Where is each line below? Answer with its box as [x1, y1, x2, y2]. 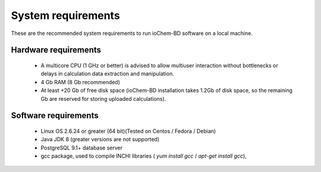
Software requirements [11, 110, 99, 121]
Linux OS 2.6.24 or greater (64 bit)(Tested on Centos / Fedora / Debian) [40, 128, 216, 135]
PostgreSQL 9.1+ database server [40, 144, 123, 151]
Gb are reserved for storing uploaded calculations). [40, 95, 166, 102]
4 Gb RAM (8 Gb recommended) [40, 78, 120, 85]
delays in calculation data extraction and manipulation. [40, 70, 175, 77]
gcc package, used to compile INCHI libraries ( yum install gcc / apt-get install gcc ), [40, 152, 247, 160]
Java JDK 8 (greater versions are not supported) [40, 136, 160, 143]
